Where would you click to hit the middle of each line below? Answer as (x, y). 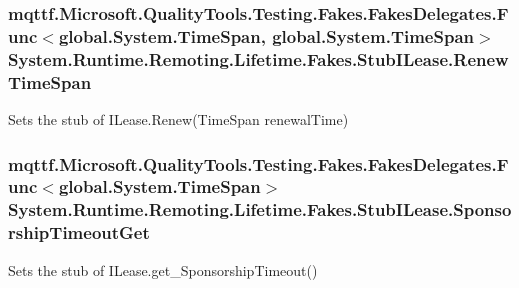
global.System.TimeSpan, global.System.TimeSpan (266, 35)
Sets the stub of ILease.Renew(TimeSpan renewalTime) (178, 118)
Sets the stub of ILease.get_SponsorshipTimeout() (163, 269)
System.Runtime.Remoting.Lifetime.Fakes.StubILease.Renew (258, 58)
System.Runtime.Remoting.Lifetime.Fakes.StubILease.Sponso (260, 209)
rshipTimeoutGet (79, 232)
